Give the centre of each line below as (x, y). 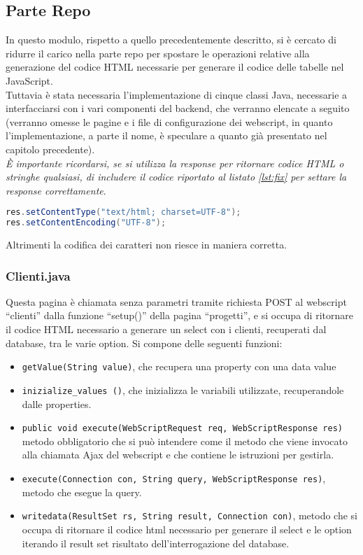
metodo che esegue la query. (82, 492)
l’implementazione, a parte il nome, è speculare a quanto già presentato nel (166, 135)
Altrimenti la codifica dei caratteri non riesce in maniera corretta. (147, 245)
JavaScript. (29, 80)
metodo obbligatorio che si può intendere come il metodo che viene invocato (185, 441)
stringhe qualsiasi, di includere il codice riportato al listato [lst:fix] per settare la (176, 177)
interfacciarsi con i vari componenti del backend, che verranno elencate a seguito (178, 108)
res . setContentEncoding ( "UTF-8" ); (86, 223)
